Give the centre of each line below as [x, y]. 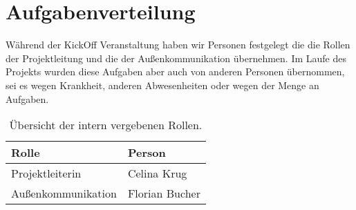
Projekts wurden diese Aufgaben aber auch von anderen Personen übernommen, [175, 71]
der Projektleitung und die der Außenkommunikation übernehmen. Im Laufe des [176, 58]
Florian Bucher [164, 193]
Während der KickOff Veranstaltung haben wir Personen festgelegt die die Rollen [178, 45]
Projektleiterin [46, 173]
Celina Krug [157, 173]
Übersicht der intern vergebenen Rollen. [106, 125]
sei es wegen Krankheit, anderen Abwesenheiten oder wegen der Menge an [162, 85]
